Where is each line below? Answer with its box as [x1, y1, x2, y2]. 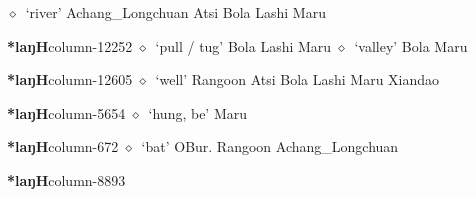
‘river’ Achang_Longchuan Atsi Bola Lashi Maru [25, 2, 326, 22]
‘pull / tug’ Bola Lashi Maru [155, 35, 332, 56]
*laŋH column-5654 [7, 102, 126, 123]
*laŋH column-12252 [7, 35, 133, 56]
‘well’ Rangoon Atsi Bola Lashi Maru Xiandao [155, 69, 440, 90]
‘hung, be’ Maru [148, 102, 248, 123]
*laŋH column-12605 [7, 69, 133, 90]
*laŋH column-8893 [7, 169, 126, 190]
